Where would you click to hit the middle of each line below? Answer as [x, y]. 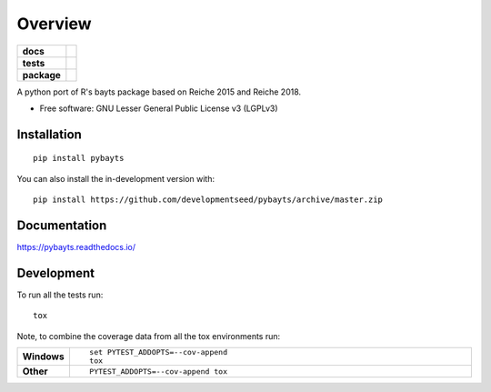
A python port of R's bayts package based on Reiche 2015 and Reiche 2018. [159, 92]
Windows [43, 357]
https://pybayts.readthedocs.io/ [76, 247]
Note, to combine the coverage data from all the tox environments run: [149, 336]
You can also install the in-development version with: [116, 178]
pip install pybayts [79, 158]
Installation [49, 134]
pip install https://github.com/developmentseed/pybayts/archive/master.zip [208, 200]
